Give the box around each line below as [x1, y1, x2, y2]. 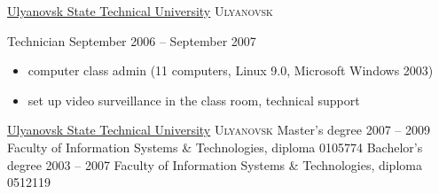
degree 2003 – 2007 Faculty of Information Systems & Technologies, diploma [7, 155, 422, 174]
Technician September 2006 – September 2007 [7, 31, 256, 50]
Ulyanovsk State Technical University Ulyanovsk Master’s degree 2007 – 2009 [7, 120, 431, 139]
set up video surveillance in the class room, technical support [27, 90, 360, 109]
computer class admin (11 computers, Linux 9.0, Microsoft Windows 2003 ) [27, 61, 434, 80]
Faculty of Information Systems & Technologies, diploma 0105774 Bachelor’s [7, 137, 423, 156]
